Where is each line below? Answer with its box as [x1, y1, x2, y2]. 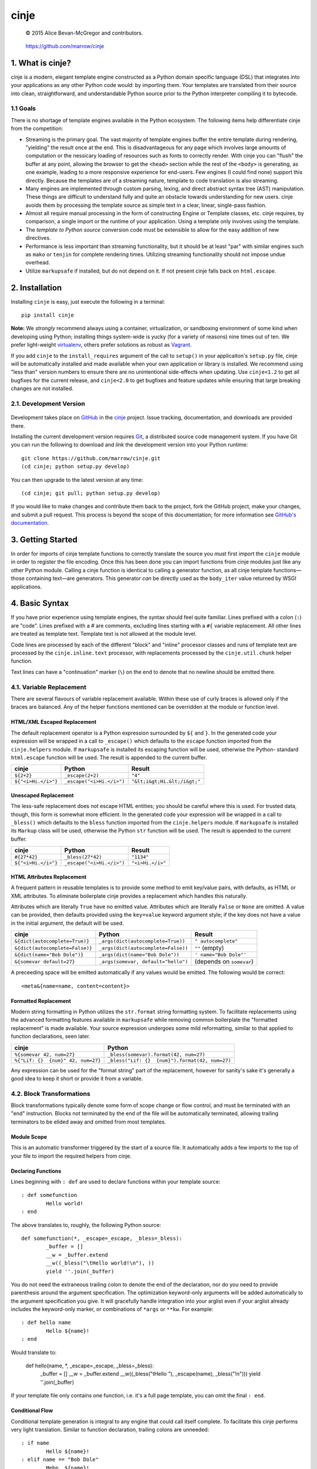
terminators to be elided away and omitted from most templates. [11, 1118, 167, 1125]
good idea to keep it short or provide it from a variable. [11, 1075, 143, 1082]
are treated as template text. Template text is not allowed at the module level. [11, 630, 197, 638]
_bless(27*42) [64, 854, 102, 860]
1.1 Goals [11, 105, 36, 113]
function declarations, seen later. [11, 1033, 90, 1040]
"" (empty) [194, 944, 224, 952]
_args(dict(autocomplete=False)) [99, 945, 188, 951]
